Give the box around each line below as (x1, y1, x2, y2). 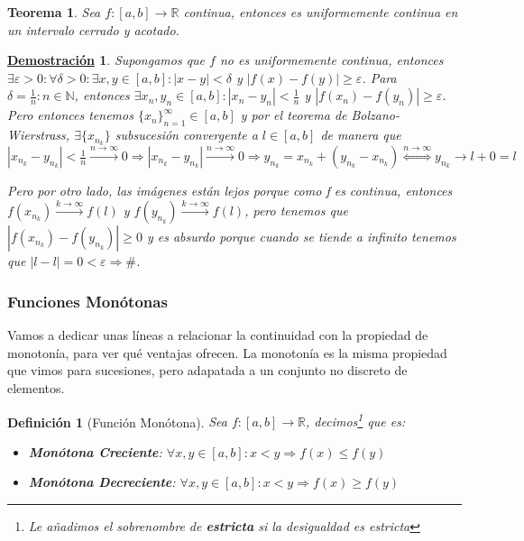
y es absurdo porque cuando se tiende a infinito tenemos (146, 227, 456, 246)
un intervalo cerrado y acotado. (7, 20, 179, 39)
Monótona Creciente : (28, 442, 162, 461)
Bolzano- (351, 105, 400, 124)
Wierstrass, (7, 125, 70, 144)
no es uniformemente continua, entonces (219, 50, 444, 69)
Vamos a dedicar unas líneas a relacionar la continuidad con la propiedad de (7, 326, 428, 344)
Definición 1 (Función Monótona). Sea (7, 412, 227, 431)
